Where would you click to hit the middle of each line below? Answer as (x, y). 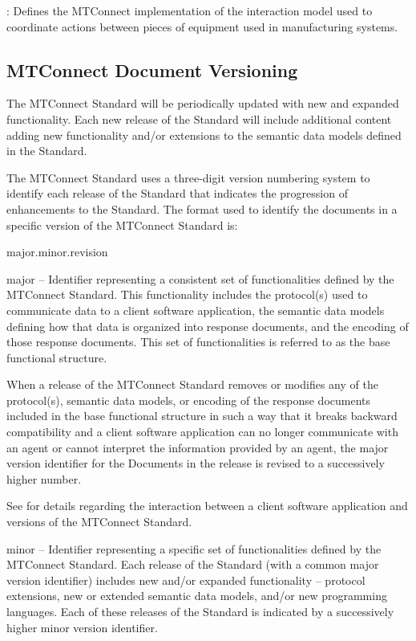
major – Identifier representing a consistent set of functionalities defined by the (200, 278)
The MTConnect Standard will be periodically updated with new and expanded (203, 103)
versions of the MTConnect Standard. (99, 522)
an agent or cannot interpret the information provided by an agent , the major (198, 447)
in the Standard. (47, 151)
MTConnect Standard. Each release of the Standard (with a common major (193, 564)
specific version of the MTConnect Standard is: (122, 225)
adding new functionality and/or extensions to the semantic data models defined (204, 135)
